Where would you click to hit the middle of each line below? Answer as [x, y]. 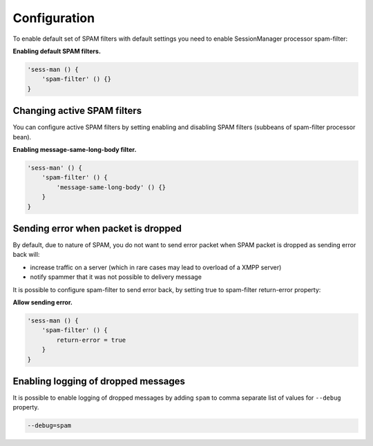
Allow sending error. [42, 302]
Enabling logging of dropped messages [99, 381]
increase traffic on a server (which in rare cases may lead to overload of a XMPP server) [156, 267]
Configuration [54, 18]
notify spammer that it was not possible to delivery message [116, 277]
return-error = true [91, 340]
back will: [26, 255]
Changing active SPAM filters [77, 111]
